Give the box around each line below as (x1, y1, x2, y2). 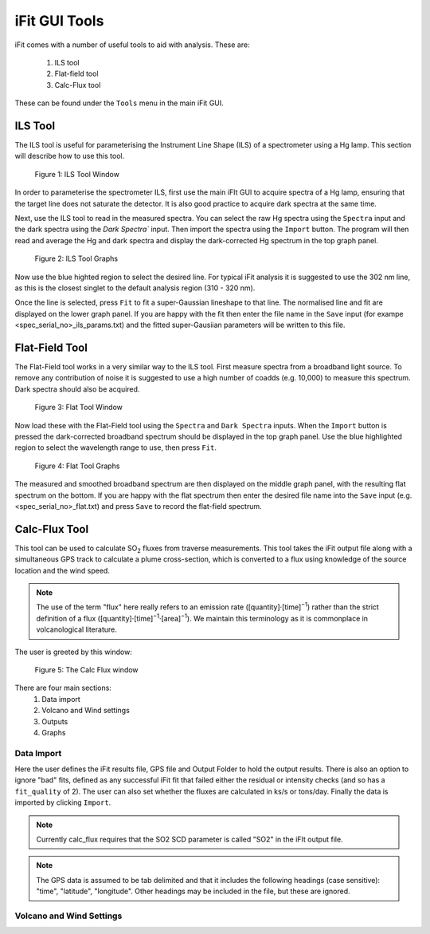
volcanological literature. (36, 625, 117, 634)
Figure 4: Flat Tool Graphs (34, 461, 120, 471)
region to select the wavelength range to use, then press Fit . (14, 443, 217, 452)
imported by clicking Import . (14, 798, 111, 807)
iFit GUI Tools (14, 12, 104, 30)
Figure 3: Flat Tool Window (34, 403, 123, 412)
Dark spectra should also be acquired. (14, 384, 140, 394)
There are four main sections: (14, 683, 111, 693)
